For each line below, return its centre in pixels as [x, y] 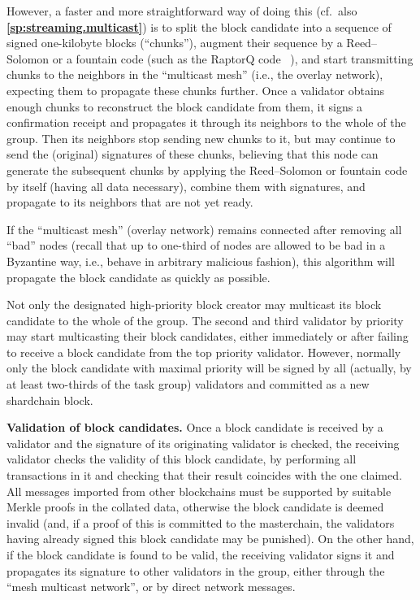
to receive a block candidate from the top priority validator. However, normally [204, 352]
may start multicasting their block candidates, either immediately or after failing [208, 336]
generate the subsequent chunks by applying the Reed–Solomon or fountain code [207, 170]
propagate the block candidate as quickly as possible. [139, 277]
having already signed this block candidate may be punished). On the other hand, [210, 539]
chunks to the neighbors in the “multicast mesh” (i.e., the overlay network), [195, 74]
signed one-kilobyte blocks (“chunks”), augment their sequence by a [175, 43]
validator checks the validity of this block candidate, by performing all [182, 459]
